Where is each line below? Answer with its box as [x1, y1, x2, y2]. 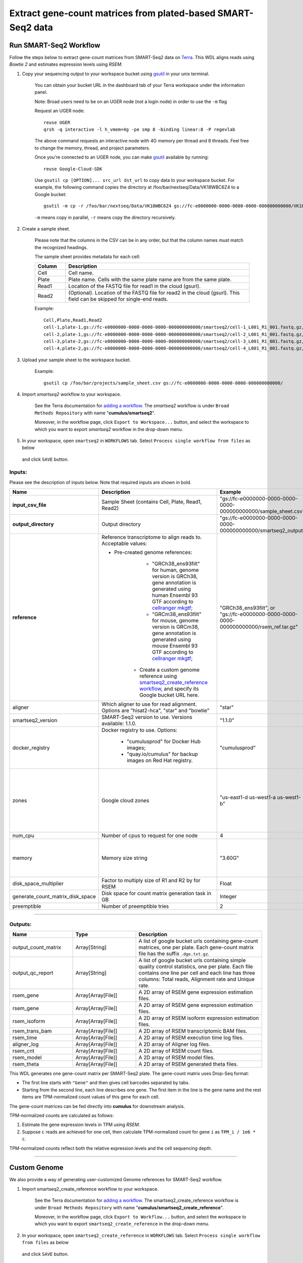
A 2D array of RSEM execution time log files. [138, 1034, 244, 1041]
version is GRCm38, [151, 623, 199, 630]
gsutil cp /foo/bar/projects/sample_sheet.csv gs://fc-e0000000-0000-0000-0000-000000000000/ [43, 380, 283, 386]
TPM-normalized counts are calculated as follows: [9, 1112, 114, 1119]
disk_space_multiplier [12, 880, 64, 887]
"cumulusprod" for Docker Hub [126, 738, 201, 745]
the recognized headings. [34, 244, 88, 250]
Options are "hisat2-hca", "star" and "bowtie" [101, 707, 210, 714]
